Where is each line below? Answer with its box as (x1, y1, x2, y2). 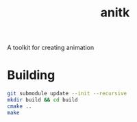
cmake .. (7, 103, 32, 110)
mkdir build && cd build (7, 97, 78, 103)
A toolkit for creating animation (7, 43, 95, 52)
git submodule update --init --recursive (7, 90, 127, 97)
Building (7, 67, 55, 83)
